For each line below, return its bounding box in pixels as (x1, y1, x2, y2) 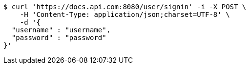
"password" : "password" (11, 34, 106, 41)
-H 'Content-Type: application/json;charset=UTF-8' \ (20, 11, 230, 18)
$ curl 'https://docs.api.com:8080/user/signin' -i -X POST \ (3, 3, 247, 11)
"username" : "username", (11, 26, 111, 34)
